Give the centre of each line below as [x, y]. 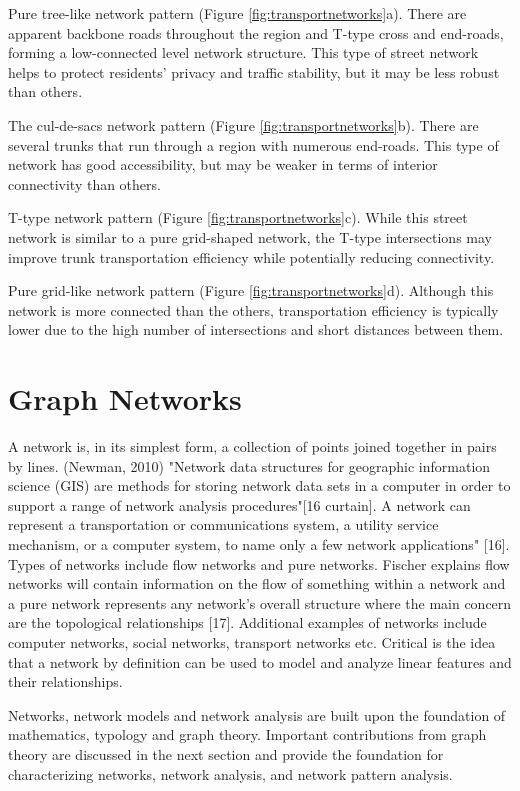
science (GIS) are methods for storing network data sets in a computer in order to [259, 485]
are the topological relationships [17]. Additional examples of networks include [247, 622]
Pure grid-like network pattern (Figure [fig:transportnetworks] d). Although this [251, 290]
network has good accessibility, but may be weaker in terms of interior [223, 164]
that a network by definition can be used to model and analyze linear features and [260, 661]
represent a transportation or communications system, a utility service [223, 524]
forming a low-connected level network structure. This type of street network [243, 52]
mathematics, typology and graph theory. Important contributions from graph [247, 734]
